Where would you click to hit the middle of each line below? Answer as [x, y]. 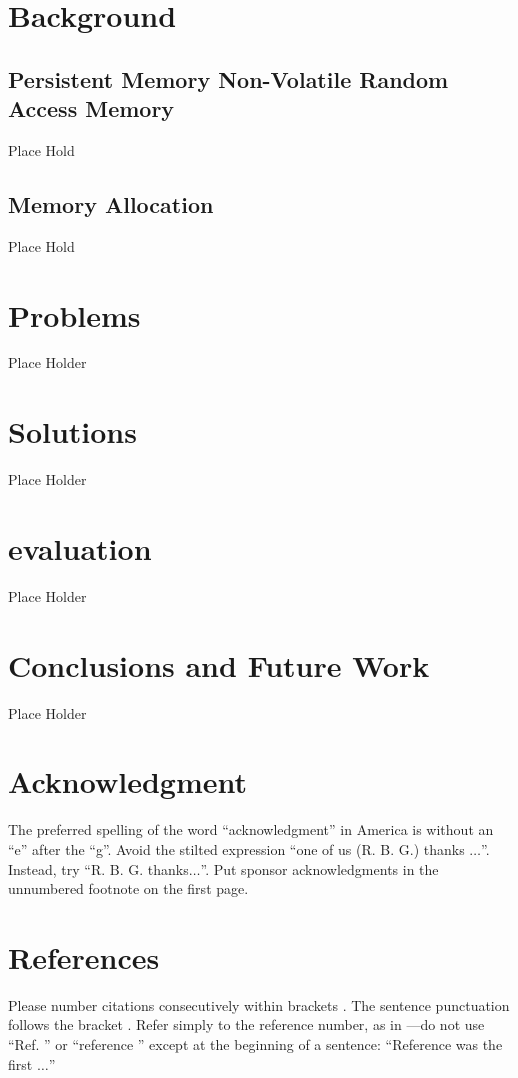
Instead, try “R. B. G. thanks [98, 868]
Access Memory [91, 108]
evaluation [80, 547]
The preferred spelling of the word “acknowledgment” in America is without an [251, 829]
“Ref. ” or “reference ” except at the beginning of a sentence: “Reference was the [255, 1044]
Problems [74, 314]
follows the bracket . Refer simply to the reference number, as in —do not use [246, 1024]
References [84, 956]
